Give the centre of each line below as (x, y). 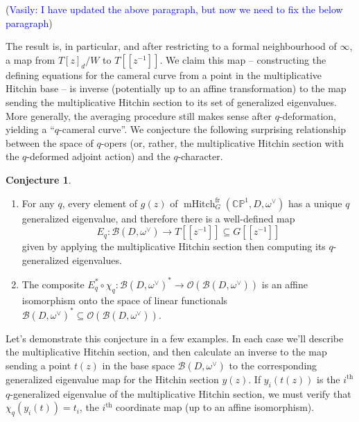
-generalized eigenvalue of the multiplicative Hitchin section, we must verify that (181, 393)
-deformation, (307, 115)
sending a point (38, 365)
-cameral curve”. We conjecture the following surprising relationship (202, 129)
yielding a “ (30, 129)
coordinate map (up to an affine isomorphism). (215, 407)
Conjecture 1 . (38, 179)
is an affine (285, 284)
